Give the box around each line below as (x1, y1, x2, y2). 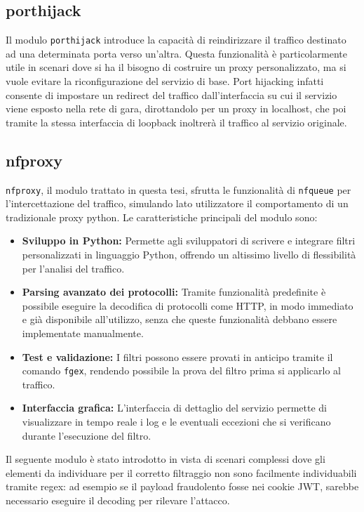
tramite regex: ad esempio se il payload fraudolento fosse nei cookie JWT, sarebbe (6, 479, 359, 494)
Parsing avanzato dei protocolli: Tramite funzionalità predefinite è (22, 284, 326, 299)
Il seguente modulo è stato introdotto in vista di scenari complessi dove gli (6, 452, 325, 466)
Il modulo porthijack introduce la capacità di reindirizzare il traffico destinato (6, 32, 346, 47)
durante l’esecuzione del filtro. (22, 428, 151, 442)
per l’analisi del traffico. (22, 261, 125, 275)
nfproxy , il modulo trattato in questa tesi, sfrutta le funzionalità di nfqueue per (6, 182, 351, 197)
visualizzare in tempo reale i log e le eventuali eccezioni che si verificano (22, 414, 331, 429)
